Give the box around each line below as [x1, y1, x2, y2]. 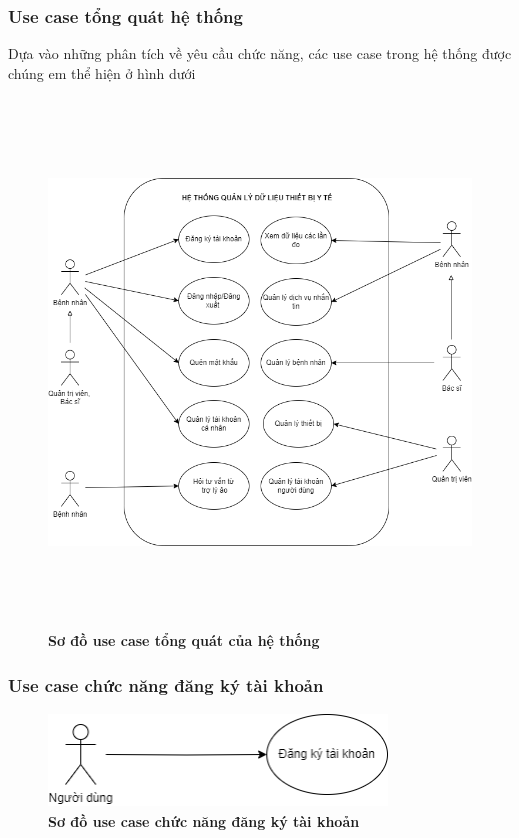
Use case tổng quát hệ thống [8, 3, 243, 28]
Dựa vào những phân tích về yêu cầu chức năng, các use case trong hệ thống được [8, 43, 512, 64]
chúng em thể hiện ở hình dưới [8, 62, 196, 83]
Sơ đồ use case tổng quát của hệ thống [48, 630, 320, 651]
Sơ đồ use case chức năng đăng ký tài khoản [48, 811, 360, 832]
